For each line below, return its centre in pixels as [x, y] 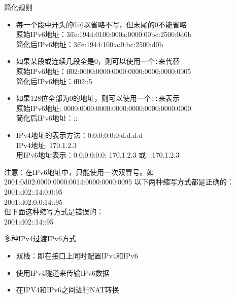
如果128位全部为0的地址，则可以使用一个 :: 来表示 [98, 98]
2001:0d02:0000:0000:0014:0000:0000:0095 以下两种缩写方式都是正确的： [119, 182]
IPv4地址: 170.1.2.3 [46, 145]
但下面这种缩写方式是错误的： [54, 212]
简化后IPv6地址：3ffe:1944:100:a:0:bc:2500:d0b [90, 44]
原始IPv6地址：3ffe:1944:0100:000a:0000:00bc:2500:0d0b [104, 34]
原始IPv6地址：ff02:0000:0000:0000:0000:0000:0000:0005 [104, 71]
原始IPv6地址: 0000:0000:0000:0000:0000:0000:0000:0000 [104, 108]
